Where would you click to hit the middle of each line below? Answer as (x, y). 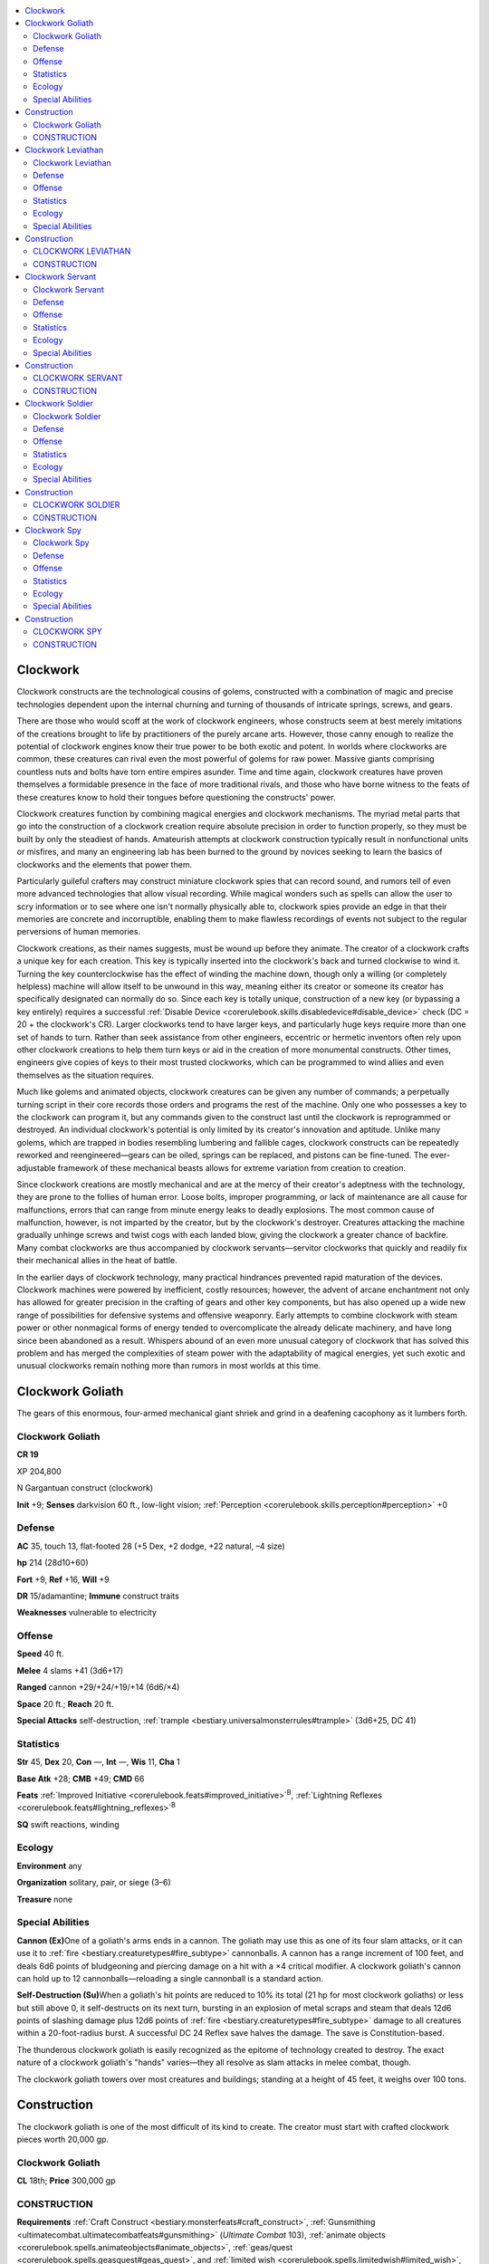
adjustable (36, 1167)
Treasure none (44, 1899)
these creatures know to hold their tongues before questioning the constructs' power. (176, 797)
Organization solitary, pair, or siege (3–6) (94, 1883)
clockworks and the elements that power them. (105, 864)
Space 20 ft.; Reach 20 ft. (65, 1703)
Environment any (49, 1866)
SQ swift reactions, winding (68, 1824)
